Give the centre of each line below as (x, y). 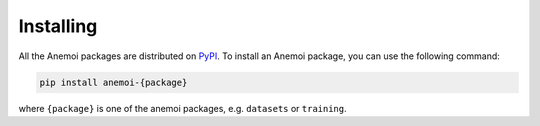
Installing (58, 26)
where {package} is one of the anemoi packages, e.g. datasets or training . (182, 108)
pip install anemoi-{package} (113, 82)
